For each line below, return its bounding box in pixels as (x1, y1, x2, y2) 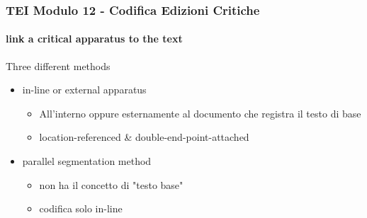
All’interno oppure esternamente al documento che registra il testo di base (39, 105, 361, 120)
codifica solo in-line (39, 201, 123, 216)
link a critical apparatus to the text (6, 31, 183, 46)
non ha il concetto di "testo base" (39, 177, 183, 192)
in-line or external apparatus (22, 82, 147, 97)
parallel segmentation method (22, 154, 152, 168)
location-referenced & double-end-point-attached (39, 130, 249, 144)
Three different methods (6, 58, 111, 73)
